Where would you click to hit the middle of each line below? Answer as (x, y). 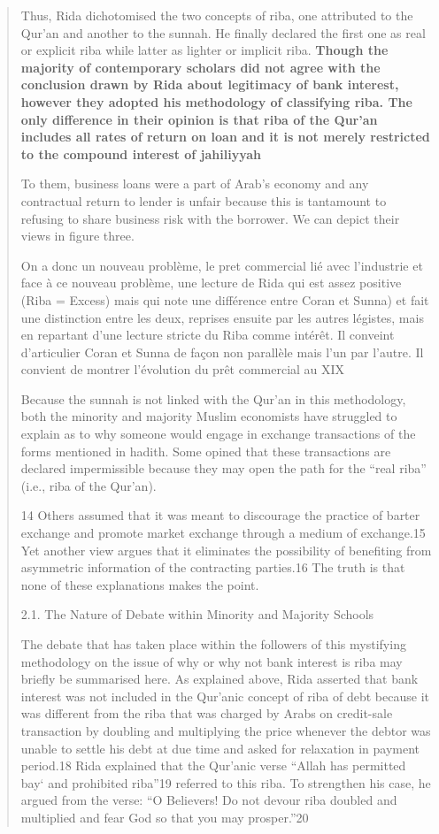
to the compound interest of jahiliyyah (141, 153)
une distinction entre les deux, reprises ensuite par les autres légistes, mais (222, 317)
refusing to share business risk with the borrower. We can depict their (210, 218)
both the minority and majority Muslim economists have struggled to (209, 416)
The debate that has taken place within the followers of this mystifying (213, 644)
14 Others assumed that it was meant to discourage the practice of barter (220, 515)
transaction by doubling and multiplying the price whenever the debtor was (226, 730)
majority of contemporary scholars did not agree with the (200, 67)
